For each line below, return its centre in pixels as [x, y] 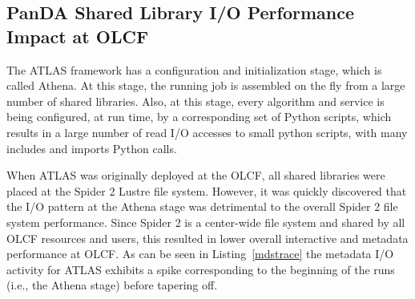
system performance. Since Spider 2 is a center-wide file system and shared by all [206, 222]
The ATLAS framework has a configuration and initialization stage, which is [194, 69]
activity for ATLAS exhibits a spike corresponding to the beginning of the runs [201, 269]
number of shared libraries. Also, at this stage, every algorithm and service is [195, 101]
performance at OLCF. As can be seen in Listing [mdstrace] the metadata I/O [200, 254]
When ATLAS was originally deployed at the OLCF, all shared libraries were [196, 175]
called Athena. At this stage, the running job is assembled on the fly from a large [206, 85]
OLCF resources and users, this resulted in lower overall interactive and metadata [207, 238]
